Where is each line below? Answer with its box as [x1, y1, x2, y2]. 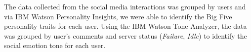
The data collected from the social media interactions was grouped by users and [4, 1, 246, 11]
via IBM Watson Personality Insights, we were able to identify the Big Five [4, 11, 232, 21]
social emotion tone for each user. [4, 40, 106, 51]
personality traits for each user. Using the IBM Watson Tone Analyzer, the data [4, 21, 247, 31]
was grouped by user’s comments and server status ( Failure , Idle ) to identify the [4, 30, 247, 41]
